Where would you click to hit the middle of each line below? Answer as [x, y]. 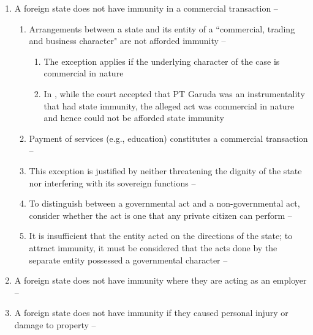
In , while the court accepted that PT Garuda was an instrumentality [174, 93]
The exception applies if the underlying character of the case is [162, 61]
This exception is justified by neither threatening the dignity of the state [165, 170]
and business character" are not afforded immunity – [127, 41]
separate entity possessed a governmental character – [128, 260]
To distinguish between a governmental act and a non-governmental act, [164, 203]
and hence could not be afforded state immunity [134, 118]
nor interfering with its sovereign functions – [112, 182]
